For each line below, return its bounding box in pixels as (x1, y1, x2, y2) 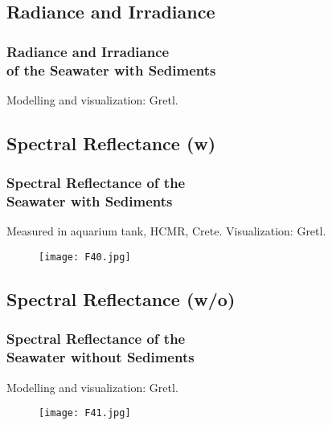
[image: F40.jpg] (39, 251, 131, 264)
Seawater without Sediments (6, 347, 195, 367)
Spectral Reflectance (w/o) (6, 287, 236, 312)
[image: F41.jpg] (39, 407, 131, 419)
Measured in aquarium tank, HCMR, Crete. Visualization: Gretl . (6, 223, 326, 239)
